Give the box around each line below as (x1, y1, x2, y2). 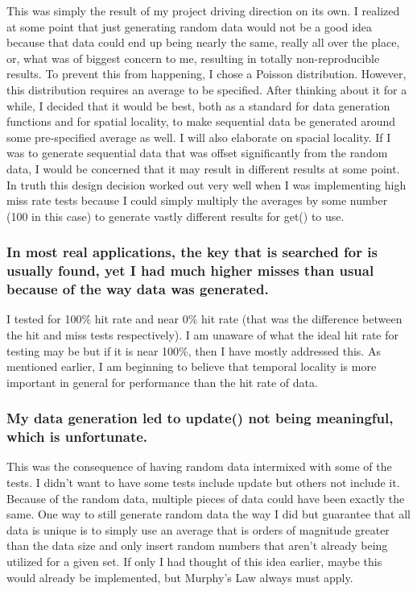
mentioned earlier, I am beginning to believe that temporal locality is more (6, 358, 377, 375)
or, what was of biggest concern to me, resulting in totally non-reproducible (6, 49, 380, 66)
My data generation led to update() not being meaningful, (6, 408, 394, 428)
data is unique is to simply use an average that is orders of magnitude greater (6, 521, 390, 538)
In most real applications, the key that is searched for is (6, 242, 378, 262)
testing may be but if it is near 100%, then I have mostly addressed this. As (6, 342, 381, 359)
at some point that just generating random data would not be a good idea (6, 18, 373, 35)
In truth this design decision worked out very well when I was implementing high (6, 176, 407, 193)
